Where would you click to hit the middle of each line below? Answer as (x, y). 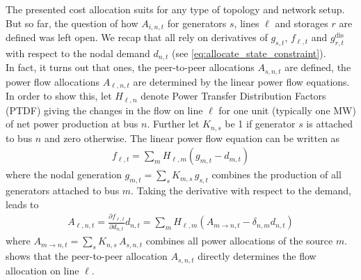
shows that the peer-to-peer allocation (87, 256)
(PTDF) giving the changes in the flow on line (104, 110)
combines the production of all (276, 174)
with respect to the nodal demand (78, 53)
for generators (197, 23)
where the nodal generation (64, 174)
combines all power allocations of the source (239, 241)
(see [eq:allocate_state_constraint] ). (249, 53)
